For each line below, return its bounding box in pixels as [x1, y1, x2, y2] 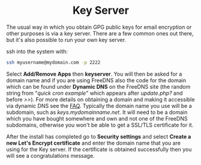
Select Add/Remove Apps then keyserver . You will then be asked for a [6, 70, 182, 77]
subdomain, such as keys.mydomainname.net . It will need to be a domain [6, 109, 188, 116]
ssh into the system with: [6, 47, 68, 55]
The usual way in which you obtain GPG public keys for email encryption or [6, 23, 192, 31]
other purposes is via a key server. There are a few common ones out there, [6, 29, 194, 37]
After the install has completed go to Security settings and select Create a [6, 133, 191, 140]
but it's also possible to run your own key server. [6, 36, 127, 43]
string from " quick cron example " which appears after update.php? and [6, 89, 183, 97]
